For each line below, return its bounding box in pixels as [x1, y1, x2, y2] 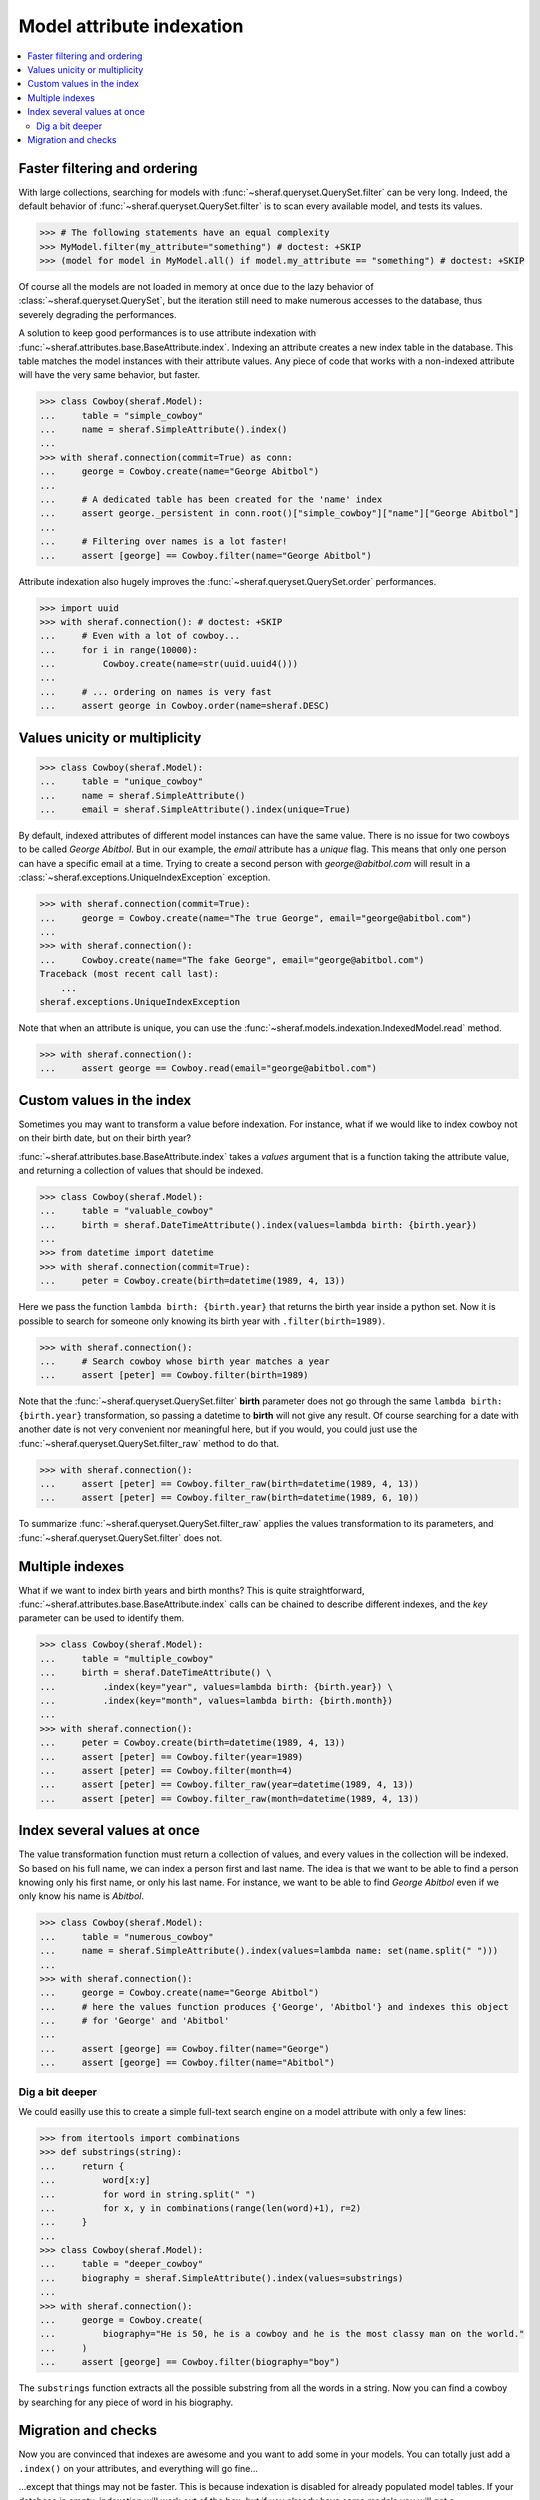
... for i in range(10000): [39, 644, 199, 655]
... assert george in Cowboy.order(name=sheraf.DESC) [39, 700, 330, 712]
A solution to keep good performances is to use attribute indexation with [18, 327, 317, 339]
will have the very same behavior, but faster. [18, 369, 201, 381]
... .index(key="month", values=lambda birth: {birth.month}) [39, 1695, 394, 1706]
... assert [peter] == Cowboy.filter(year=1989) [39, 1751, 304, 1762]
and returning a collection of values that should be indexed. [18, 1164, 264, 1176]
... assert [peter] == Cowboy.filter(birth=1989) [39, 1370, 309, 1381]
